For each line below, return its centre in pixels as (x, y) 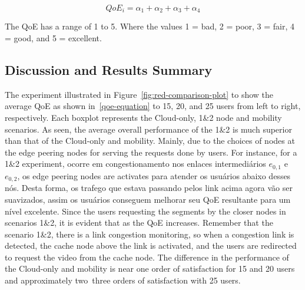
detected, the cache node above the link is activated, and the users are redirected (151, 245)
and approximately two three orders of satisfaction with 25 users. (123, 280)
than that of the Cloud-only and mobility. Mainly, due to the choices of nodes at (150, 141)
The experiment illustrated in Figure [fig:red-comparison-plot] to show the (139, 94)
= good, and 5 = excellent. (53, 38)
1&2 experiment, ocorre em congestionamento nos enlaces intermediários (135, 164)
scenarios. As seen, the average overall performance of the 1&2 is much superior (148, 129)
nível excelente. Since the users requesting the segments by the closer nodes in (145, 211)
